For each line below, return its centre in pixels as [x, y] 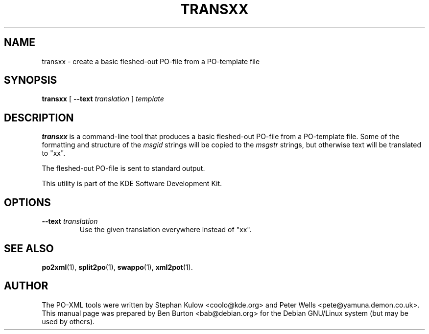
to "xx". [54, 153]
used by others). [68, 321]
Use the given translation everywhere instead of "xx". [166, 230]
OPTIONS [27, 202]
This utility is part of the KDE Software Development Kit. [132, 184]
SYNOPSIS [31, 80]
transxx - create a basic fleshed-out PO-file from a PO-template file [151, 61]
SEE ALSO [29, 248]
